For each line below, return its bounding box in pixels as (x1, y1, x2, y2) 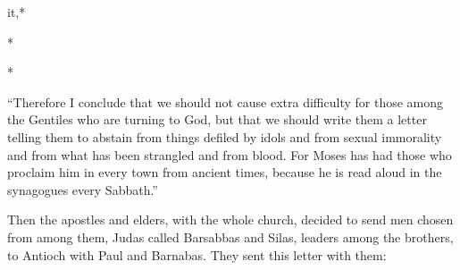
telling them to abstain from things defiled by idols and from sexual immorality (7, 127, 442, 146)
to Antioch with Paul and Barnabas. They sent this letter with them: (7, 245, 387, 264)
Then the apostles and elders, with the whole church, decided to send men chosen (7, 210, 454, 229)
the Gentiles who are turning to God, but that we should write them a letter (7, 110, 427, 129)
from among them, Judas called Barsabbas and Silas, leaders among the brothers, (7, 227, 454, 246)
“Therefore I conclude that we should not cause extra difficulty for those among (7, 92, 444, 111)
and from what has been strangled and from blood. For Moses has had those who (7, 145, 452, 164)
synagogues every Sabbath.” (7, 180, 158, 198)
